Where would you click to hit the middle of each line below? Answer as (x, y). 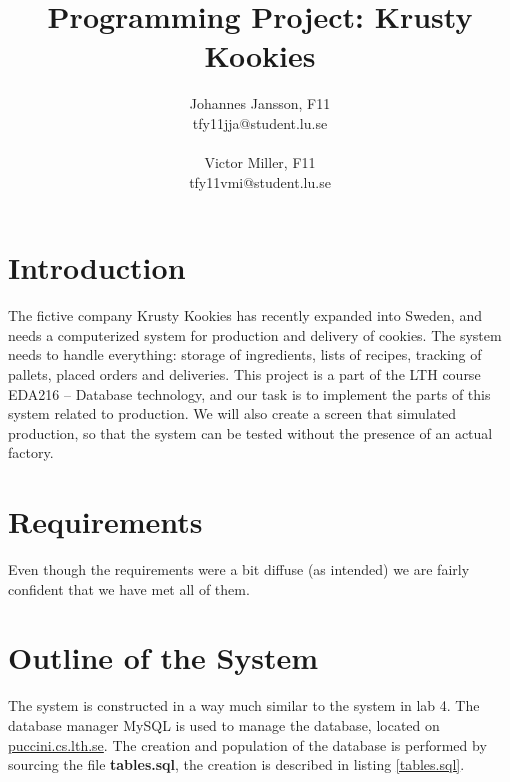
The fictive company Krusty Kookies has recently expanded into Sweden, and (245, 315)
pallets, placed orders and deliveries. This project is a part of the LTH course (244, 374)
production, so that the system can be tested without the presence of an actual (250, 432)
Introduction (97, 267)
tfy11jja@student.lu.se (260, 122)
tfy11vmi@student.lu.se (260, 181)
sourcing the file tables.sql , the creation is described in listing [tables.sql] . (236, 764)
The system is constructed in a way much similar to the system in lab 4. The (244, 705)
